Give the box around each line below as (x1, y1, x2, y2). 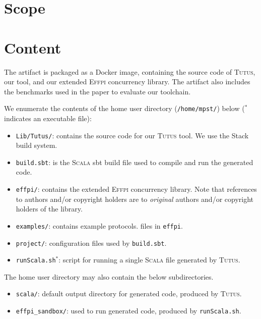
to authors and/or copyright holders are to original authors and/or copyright (16, 193, 253, 204)
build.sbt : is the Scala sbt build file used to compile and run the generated (16, 156, 253, 167)
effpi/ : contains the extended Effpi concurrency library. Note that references (16, 184, 257, 194)
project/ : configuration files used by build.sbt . (16, 237, 167, 248)
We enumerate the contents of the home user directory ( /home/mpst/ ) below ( (4, 103, 245, 114)
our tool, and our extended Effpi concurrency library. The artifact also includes (4, 76, 250, 87)
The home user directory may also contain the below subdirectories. (4, 271, 214, 282)
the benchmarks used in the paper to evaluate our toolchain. (4, 86, 191, 96)
